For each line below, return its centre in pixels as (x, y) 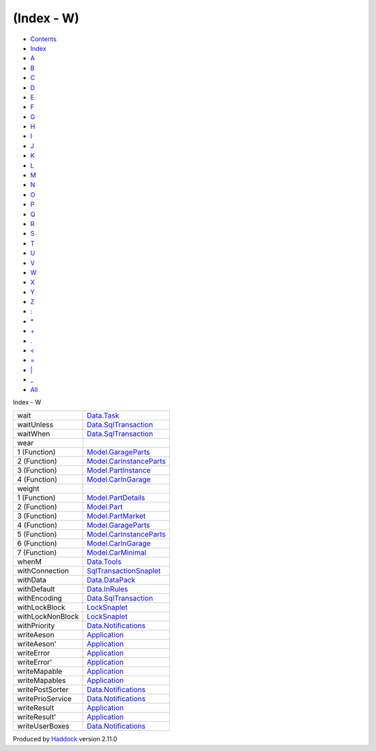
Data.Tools (104, 562)
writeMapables (41, 681)
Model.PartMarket (116, 516)
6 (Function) (37, 544)
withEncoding (40, 599)
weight (28, 489)
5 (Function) (37, 535)
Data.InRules (107, 590)
